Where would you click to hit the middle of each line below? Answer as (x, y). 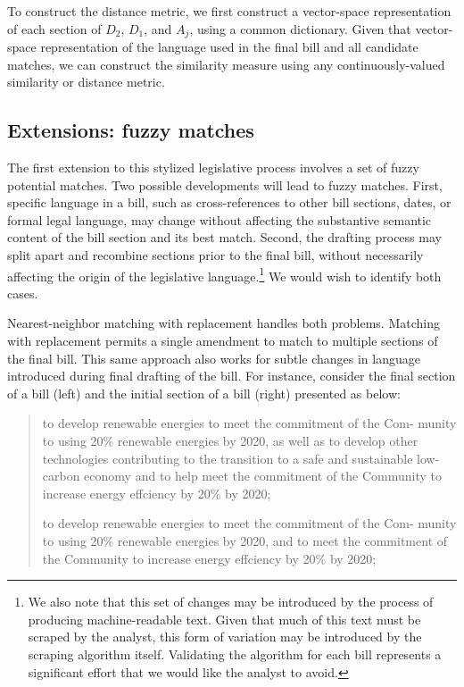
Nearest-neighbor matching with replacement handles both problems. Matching (224, 323)
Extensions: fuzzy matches (131, 130)
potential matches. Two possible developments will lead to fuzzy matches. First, (225, 184)
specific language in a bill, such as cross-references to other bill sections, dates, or (229, 202)
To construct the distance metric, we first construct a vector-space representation (229, 11)
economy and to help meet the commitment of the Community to (263, 476)
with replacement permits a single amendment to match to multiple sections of (223, 341)
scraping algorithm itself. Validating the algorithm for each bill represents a (235, 653)
